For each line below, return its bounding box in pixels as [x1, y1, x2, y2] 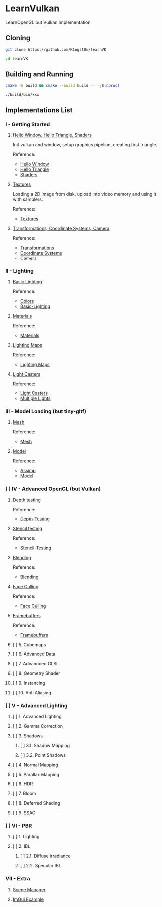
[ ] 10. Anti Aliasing [12, 689, 51, 695]
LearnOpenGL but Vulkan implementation [5, 19, 91, 25]
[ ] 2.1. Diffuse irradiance [20, 853, 71, 859]
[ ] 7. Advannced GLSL [12, 660, 59, 666]
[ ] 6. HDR [12, 780, 33, 787]
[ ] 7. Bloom [12, 790, 36, 796]
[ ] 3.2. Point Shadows [20, 752, 66, 758]
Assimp [20, 468, 36, 474]
